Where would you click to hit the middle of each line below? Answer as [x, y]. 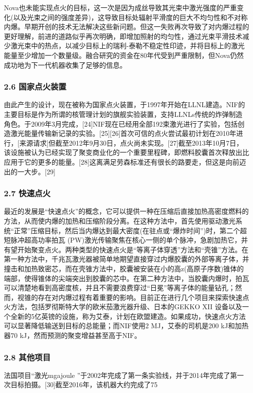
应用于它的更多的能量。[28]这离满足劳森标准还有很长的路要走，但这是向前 [122, 161]
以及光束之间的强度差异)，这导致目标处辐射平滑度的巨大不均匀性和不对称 [130, 17]
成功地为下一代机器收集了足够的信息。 [65, 65]
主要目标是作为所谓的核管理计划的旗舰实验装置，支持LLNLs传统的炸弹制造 [123, 114]
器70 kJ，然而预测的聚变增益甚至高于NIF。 [72, 335]
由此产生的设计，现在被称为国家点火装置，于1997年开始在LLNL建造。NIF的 [125, 104]
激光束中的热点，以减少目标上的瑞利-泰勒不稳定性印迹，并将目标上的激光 [127, 46]
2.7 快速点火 [27, 193]
